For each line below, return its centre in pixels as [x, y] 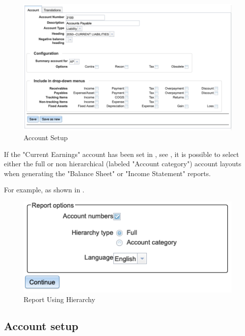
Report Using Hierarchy [59, 299]
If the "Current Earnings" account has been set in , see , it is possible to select [122, 154]
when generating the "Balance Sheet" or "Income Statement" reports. [108, 173]
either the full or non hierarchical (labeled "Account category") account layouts [123, 164]
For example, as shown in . [44, 190]
